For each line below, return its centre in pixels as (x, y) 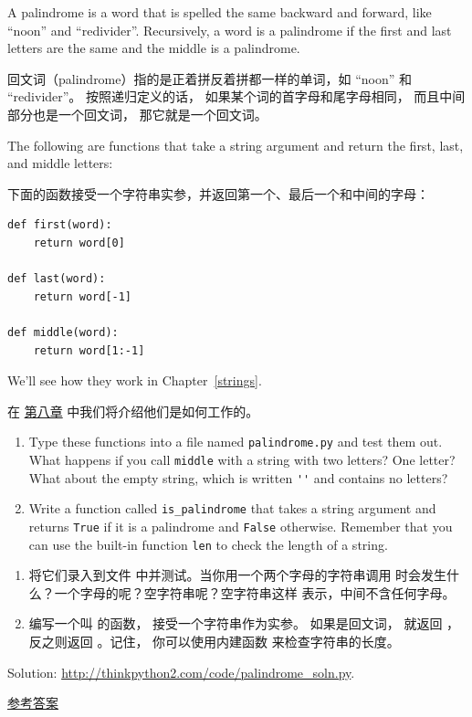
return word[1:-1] (89, 350)
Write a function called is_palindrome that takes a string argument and (232, 508)
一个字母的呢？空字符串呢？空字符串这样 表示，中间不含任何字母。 (255, 592)
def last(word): (57, 279)
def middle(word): (63, 332)
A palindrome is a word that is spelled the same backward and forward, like (220, 12)
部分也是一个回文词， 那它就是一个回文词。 (137, 114)
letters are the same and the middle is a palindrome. (154, 48)
